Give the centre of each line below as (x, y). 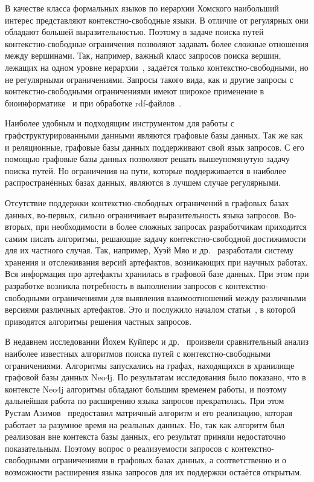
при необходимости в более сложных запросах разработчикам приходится (171, 226)
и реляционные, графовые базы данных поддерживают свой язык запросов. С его (155, 147)
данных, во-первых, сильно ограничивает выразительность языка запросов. (143, 214)
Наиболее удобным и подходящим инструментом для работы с (120, 123)
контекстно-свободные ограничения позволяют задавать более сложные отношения (157, 43)
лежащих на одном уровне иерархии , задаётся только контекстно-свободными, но (157, 67)
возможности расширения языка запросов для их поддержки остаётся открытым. (153, 471)
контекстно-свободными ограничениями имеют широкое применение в (135, 91)
